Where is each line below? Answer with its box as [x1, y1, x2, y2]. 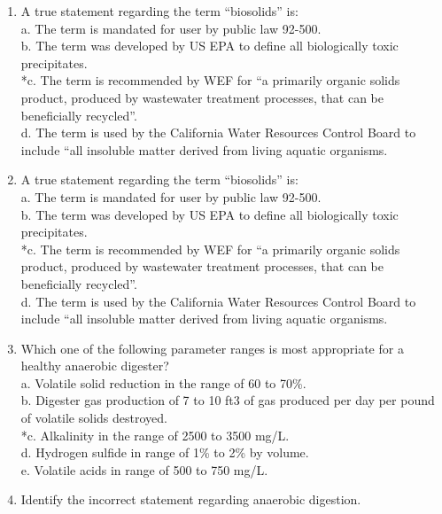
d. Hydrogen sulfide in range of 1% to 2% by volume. [20, 443, 309, 462]
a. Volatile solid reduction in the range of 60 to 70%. [20, 373, 306, 392]
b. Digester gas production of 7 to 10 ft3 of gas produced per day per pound [20, 391, 435, 409]
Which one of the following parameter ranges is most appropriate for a [20, 339, 404, 357]
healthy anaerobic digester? [20, 356, 169, 375]
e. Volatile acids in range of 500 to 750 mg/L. [20, 460, 268, 479]
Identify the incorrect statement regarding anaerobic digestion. [20, 490, 361, 509]
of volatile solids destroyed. [20, 409, 167, 427]
